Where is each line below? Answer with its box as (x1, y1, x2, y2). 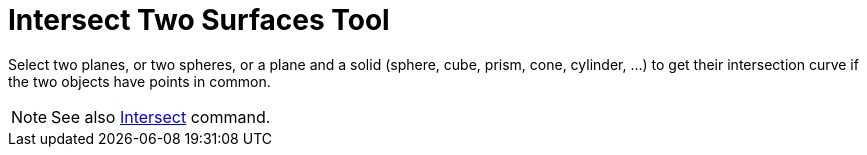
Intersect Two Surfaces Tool (8, 3, 390, 37)
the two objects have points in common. (8, 72, 271, 90)
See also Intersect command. (51, 106, 271, 127)
